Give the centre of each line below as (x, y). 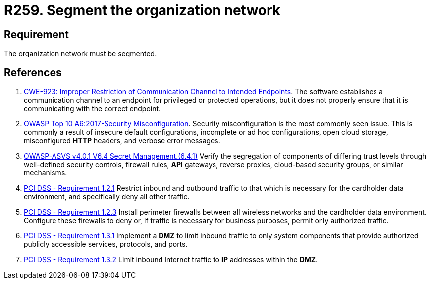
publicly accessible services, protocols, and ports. (106, 244)
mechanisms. (46, 173)
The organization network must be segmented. (81, 54)
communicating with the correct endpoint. (92, 109)
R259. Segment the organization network (142, 10)
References (33, 72)
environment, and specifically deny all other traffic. (107, 197)
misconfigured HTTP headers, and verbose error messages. (122, 141)
